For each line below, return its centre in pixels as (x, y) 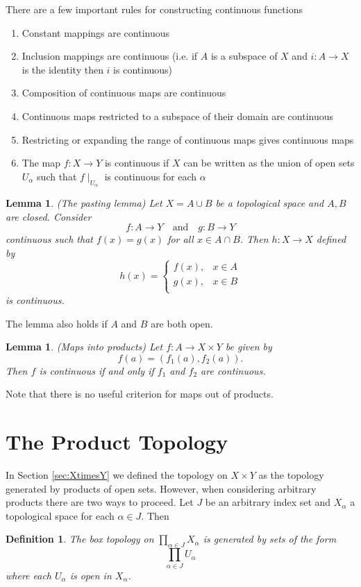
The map (41, 163)
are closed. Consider (49, 216)
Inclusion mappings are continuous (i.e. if (110, 56)
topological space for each (60, 515)
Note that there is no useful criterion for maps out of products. (140, 394)
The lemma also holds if (57, 323)
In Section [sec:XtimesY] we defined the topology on (117, 475)
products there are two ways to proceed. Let (100, 502)
